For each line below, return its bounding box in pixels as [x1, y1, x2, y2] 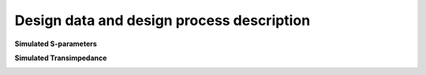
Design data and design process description [14, 12, 311, 29]
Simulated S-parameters [14, 39, 98, 48]
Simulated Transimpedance [14, 53, 107, 62]
